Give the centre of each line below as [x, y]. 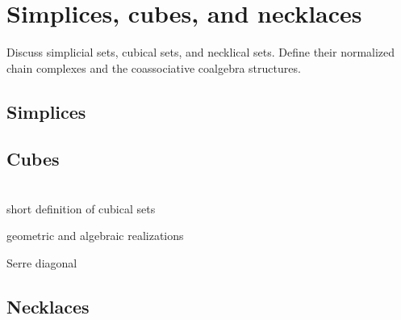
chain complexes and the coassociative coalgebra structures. [154, 67]
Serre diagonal [42, 263]
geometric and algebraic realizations [95, 236]
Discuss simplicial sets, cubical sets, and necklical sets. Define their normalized [201, 52]
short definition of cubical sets [81, 208]
